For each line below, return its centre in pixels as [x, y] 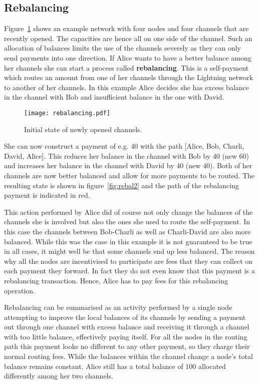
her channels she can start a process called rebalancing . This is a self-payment [126, 67]
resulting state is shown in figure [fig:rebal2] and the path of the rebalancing [121, 185]
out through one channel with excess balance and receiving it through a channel [127, 327]
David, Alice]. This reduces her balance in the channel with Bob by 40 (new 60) [127, 155]
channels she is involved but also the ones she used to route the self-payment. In [127, 222]
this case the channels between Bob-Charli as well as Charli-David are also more [127, 231]
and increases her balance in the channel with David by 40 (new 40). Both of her [128, 165]
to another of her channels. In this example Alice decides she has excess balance [126, 87]
